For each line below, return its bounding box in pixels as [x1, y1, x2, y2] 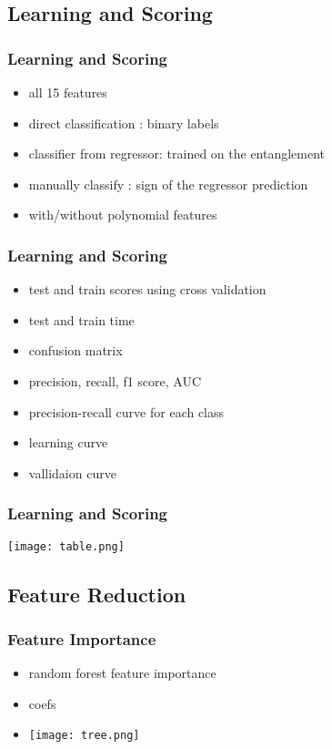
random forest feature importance [28, 663, 216, 682]
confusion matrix [28, 341, 123, 360]
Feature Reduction [7, 580, 186, 608]
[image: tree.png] [28, 729, 140, 743]
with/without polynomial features [28, 205, 217, 224]
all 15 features [28, 83, 107, 101]
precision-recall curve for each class [28, 402, 225, 421]
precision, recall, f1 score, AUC [28, 371, 202, 390]
